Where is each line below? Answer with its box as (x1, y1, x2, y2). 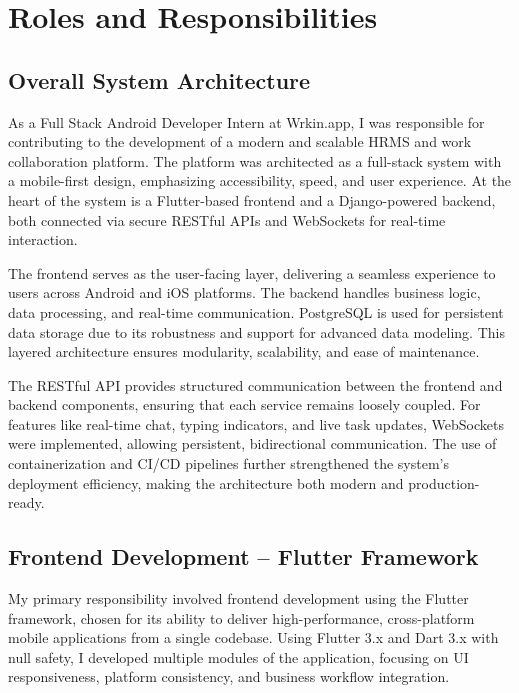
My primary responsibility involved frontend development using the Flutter (8, 588, 469, 609)
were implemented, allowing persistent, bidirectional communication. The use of (8, 433, 497, 454)
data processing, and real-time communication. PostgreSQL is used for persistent (8, 301, 504, 322)
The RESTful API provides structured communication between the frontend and (8, 374, 503, 395)
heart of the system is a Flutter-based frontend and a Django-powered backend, (8, 189, 496, 210)
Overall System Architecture (8, 64, 311, 95)
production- (408, 472, 480, 493)
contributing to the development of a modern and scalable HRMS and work (8, 131, 472, 152)
